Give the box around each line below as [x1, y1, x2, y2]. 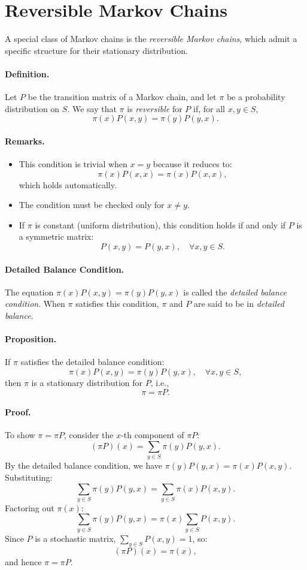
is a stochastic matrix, [35, 532, 116, 544]
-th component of [121, 429, 184, 441]
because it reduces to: [153, 158, 232, 170]
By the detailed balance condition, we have [5, 459, 163, 472]
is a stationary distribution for [31, 376, 143, 389]
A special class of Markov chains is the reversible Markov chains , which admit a [5, 32, 297, 45]
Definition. [5, 67, 50, 80]
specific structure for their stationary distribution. [5, 44, 188, 56]
